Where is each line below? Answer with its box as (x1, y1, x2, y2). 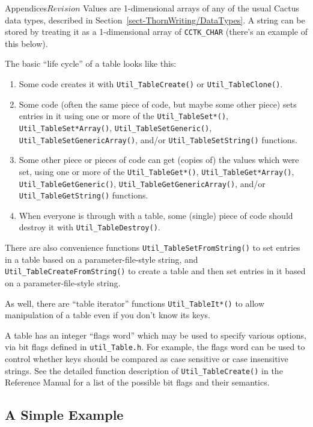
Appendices (5, 2, 47, 14)
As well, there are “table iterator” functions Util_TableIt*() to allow (5, 296, 265, 309)
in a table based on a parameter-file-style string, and (5, 253, 198, 265)
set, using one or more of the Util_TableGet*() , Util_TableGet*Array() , (19, 165, 294, 177)
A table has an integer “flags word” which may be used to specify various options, (5, 328, 306, 341)
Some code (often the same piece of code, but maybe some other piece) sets (19, 97, 297, 110)
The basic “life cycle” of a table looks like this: (5, 57, 177, 70)
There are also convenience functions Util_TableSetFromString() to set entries (5, 241, 300, 254)
